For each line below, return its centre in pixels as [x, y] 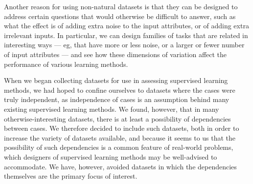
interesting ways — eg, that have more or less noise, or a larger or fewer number [124, 45]
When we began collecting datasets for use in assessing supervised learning [116, 80]
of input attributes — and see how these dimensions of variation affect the [115, 54]
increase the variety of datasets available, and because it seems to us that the [120, 137]
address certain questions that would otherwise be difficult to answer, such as [120, 16]
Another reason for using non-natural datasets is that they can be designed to [121, 6]
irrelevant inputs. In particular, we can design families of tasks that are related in [126, 35]
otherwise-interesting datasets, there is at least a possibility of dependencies [117, 118]
